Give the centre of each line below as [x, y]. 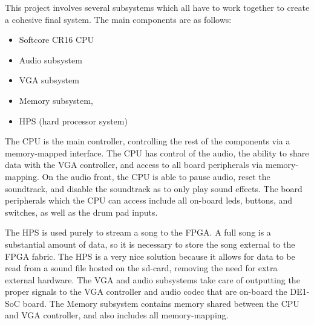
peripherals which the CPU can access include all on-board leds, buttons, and [149, 200]
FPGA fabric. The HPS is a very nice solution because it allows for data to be [150, 256]
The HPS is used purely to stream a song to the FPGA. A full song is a [138, 232]
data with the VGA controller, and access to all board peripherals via [134, 165]
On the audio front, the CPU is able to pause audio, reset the [156, 176]
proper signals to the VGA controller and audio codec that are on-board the [146, 291]
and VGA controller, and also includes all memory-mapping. [117, 315]
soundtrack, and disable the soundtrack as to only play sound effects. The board [154, 188]
